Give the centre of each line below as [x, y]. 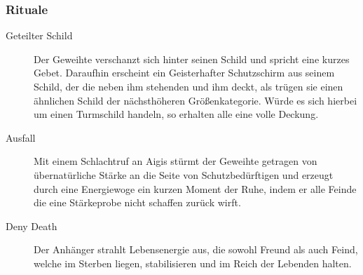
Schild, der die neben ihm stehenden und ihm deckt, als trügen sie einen [189, 86]
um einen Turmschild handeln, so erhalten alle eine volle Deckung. [176, 114]
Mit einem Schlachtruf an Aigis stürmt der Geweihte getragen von [176, 161]
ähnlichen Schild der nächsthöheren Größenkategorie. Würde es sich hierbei [196, 100]
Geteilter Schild [39, 35]
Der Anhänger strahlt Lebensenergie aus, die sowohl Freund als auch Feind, [196, 249]
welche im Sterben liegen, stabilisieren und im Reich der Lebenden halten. [193, 263]
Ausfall [21, 137]
